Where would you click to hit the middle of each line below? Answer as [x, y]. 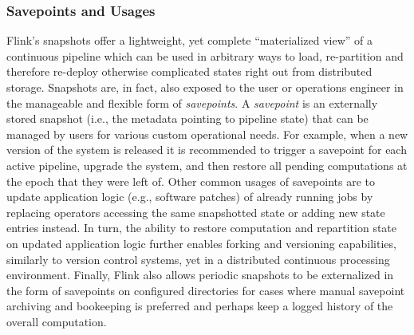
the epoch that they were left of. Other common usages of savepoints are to [191, 181]
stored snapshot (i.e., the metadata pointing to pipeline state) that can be [187, 118]
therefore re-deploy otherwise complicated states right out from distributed [189, 71]
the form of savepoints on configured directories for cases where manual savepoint [206, 290]
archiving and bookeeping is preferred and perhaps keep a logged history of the [200, 306]
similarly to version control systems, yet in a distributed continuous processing [198, 259]
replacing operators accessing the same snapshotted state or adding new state [196, 212]
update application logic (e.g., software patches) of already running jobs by [190, 197]
